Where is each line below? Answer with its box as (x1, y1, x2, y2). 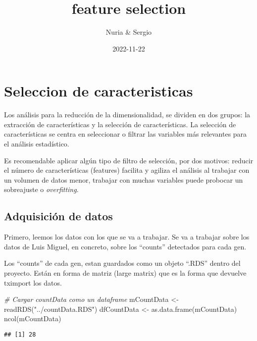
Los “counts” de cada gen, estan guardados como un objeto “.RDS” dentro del (4, 258, 241, 268)
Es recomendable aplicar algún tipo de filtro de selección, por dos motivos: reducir (4, 155, 254, 165)
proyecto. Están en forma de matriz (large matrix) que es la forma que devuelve (4, 267, 247, 278)
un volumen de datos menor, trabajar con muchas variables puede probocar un (4, 174, 243, 185)
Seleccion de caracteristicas (4, 81, 193, 101)
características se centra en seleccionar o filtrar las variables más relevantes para (4, 129, 247, 139)
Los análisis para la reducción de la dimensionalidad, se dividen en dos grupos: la (4, 109, 251, 120)
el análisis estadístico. (4, 139, 69, 149)
